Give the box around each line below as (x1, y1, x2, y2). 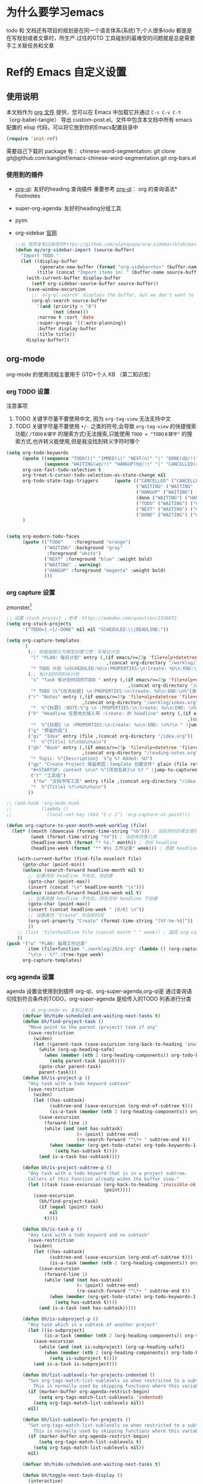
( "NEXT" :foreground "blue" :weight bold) (44, 556, 153, 562)
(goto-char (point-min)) (22, 862, 85, 868)
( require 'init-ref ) (6, 136, 59, 142)
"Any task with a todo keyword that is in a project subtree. (28, 1170, 188, 1176)
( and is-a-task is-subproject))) (33, 1360, 118, 1367)
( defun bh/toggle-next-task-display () (22, 1472, 123, 1478)
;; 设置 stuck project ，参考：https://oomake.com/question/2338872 (6, 615, 177, 621)
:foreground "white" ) (47, 550, 101, 556)
